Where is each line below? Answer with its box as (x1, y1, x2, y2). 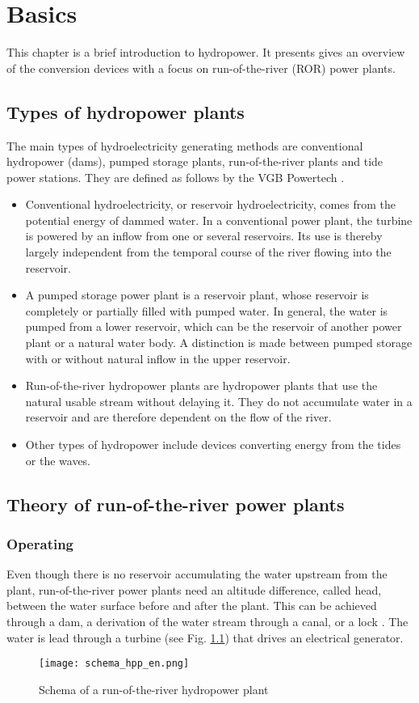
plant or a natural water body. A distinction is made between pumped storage (25, 334, 413, 351)
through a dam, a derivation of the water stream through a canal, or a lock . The (6, 612, 409, 629)
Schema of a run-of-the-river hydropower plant (39, 680, 269, 697)
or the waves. (25, 451, 91, 468)
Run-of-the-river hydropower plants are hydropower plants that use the (25, 377, 378, 394)
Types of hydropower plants (6, 99, 245, 124)
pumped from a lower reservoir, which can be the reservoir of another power (25, 318, 402, 335)
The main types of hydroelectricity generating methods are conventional (6, 137, 363, 154)
